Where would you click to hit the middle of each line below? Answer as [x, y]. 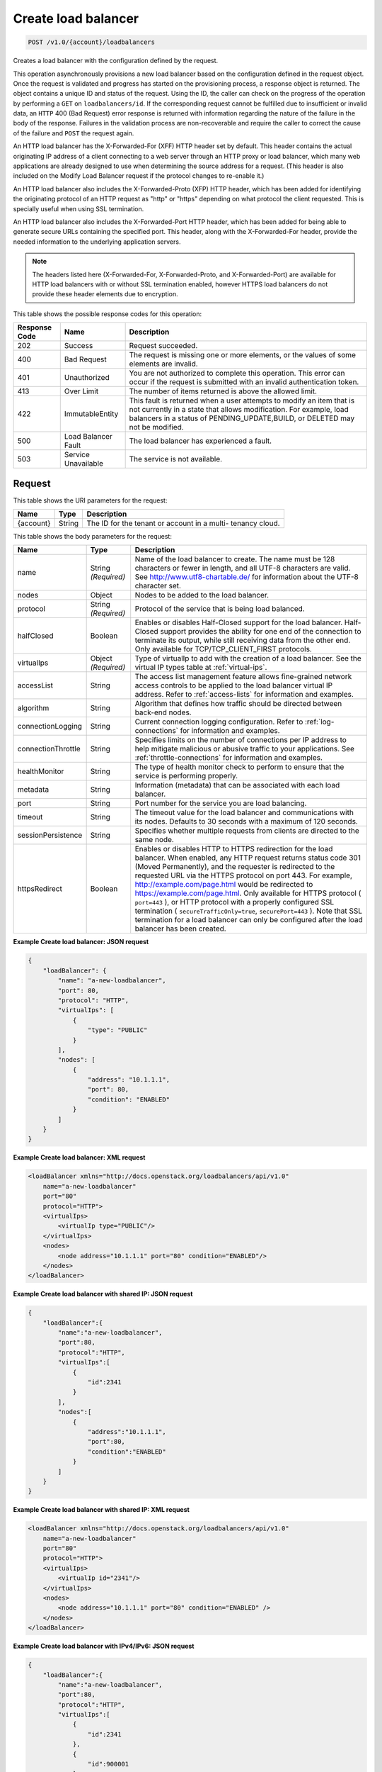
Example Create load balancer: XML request [79, 1157]
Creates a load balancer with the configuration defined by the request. [116, 61]
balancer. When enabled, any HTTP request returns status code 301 [248, 858]
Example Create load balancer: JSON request [81, 942]
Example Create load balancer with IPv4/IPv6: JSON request [104, 1646]
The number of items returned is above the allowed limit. [223, 391]
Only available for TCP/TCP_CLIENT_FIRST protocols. [224, 649]
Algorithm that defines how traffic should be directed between [238, 704]
